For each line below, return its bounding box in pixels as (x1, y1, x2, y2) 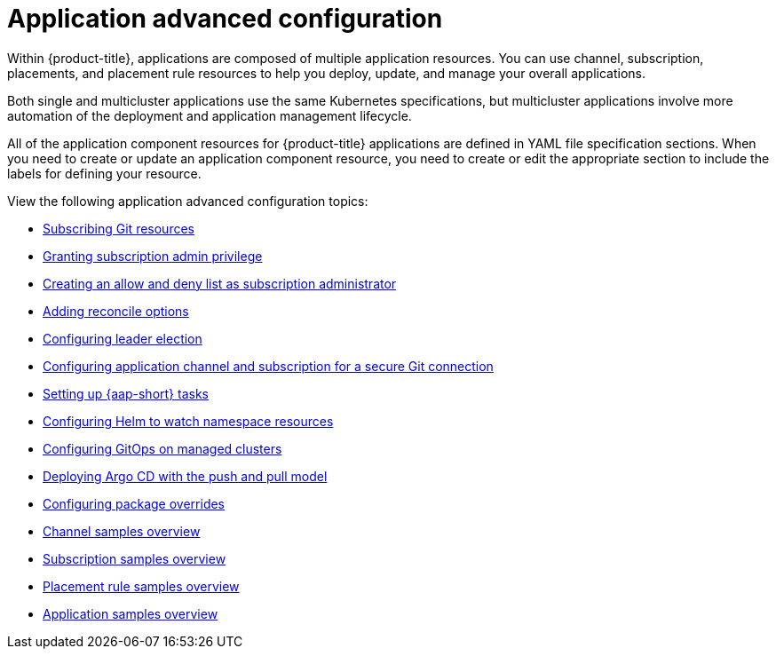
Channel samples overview (43, 523, 201, 539)
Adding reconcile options (43, 303, 189, 319)
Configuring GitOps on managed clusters (43, 440, 282, 456)
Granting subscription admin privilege (43, 248, 263, 264)
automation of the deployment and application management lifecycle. (7, 107, 412, 123)
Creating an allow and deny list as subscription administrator (43, 275, 397, 291)
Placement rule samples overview (43, 578, 240, 594)
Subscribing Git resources (43, 220, 194, 236)
